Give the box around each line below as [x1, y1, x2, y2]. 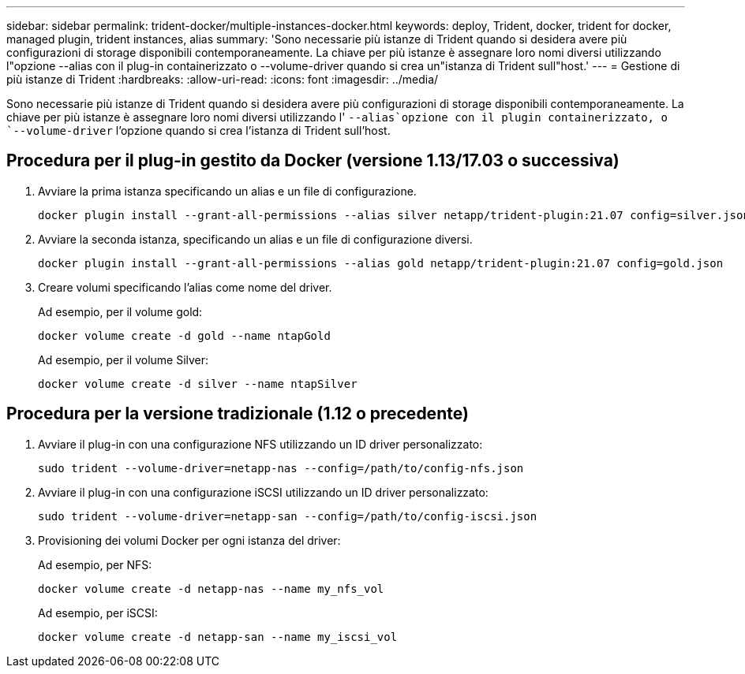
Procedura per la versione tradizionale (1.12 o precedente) [6, 404, 469, 424]
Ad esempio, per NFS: [38, 557, 152, 572]
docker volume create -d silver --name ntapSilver [38, 377, 358, 390]
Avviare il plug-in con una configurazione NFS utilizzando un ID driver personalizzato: [38, 437, 483, 451]
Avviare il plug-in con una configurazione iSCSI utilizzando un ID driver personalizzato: [38, 485, 489, 499]
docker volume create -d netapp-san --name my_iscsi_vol [38, 630, 398, 643]
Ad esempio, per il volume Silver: [38, 352, 209, 367]
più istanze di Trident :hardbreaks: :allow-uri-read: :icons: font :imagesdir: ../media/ [6, 73, 439, 86]
